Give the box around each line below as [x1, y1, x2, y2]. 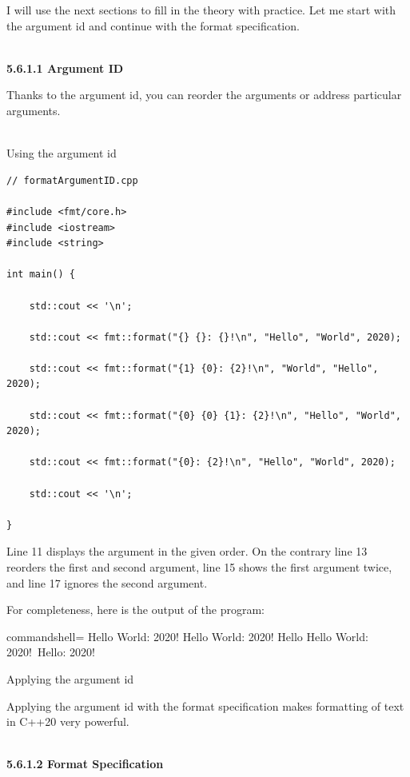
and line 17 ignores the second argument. [6, 574, 208, 591]
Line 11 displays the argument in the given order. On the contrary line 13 [6, 543, 368, 560]
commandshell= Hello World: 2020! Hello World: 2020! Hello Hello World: [6, 628, 368, 644]
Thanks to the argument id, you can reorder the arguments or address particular [6, 86, 402, 103]
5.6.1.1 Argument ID [6, 59, 124, 76]
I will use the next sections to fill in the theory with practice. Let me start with [6, 2, 396, 18]
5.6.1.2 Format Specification [6, 755, 164, 772]
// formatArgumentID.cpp [6, 174, 138, 186]
